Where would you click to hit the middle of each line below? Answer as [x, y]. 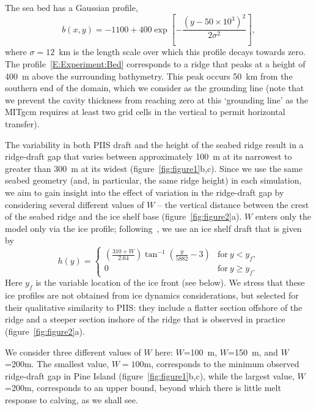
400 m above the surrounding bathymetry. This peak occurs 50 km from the [149, 76]
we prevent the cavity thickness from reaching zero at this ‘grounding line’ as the [156, 99]
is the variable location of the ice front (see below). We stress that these [170, 282]
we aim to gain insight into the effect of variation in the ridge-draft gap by [145, 192]
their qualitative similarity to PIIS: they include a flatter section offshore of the [154, 307]
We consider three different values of [73, 352]
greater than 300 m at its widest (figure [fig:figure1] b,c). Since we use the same [154, 168]
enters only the [283, 216]
